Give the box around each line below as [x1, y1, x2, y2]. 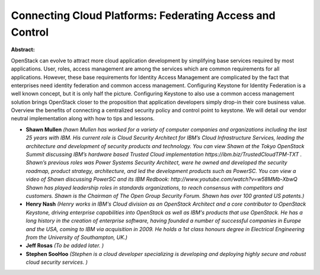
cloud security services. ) [25, 258, 88, 266]
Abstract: [11, 46, 35, 53]
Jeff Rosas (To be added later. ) [25, 242, 104, 249]
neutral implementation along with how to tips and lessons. [11, 115, 155, 122]
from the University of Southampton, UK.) [25, 234, 127, 241]
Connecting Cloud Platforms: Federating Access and [11, 9, 276, 22]
